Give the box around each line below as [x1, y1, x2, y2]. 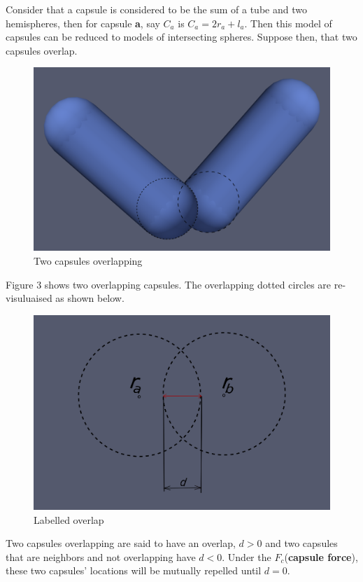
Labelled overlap [34, 512, 104, 527]
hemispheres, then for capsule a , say [6, 15, 160, 30]
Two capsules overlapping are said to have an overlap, [6, 536, 236, 550]
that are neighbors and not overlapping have [6, 549, 196, 564]
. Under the [222, 549, 271, 564]
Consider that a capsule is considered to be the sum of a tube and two [6, 2, 307, 16]
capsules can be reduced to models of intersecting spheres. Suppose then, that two [6, 29, 357, 44]
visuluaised [6, 291, 52, 305]
